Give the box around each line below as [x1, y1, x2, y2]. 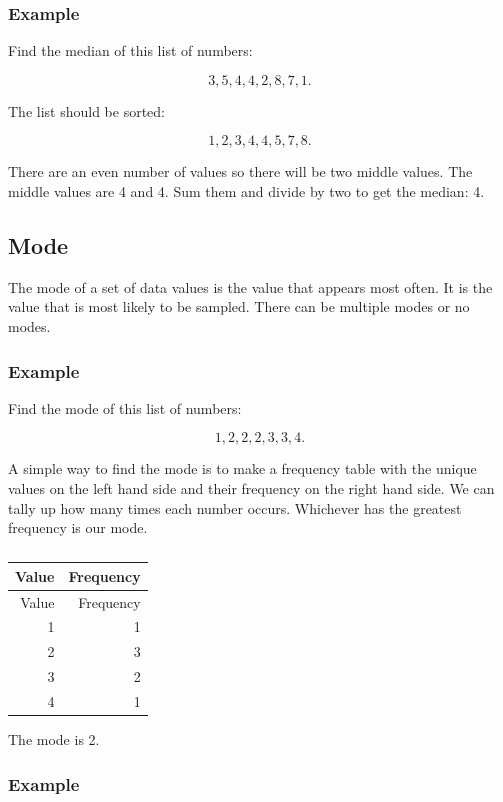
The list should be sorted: [8, 100, 165, 121]
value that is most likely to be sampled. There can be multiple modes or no [8, 296, 470, 317]
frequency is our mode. [8, 517, 148, 538]
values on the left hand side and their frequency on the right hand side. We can [8, 477, 495, 498]
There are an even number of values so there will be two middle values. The [8, 161, 473, 182]
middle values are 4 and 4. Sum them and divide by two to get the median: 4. [8, 181, 485, 201]
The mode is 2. [8, 729, 100, 750]
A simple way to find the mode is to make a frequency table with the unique [8, 458, 477, 479]
